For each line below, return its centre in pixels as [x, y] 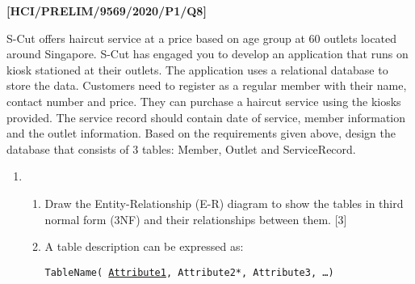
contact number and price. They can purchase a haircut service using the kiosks [204, 101]
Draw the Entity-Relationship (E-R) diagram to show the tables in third [224, 203]
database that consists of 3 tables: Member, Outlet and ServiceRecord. [181, 148]
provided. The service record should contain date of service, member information [206, 117]
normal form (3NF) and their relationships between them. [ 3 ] [196, 219]
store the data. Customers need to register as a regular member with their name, [207, 85]
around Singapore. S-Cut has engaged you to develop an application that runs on [207, 54]
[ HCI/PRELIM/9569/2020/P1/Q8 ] [107, 11]
